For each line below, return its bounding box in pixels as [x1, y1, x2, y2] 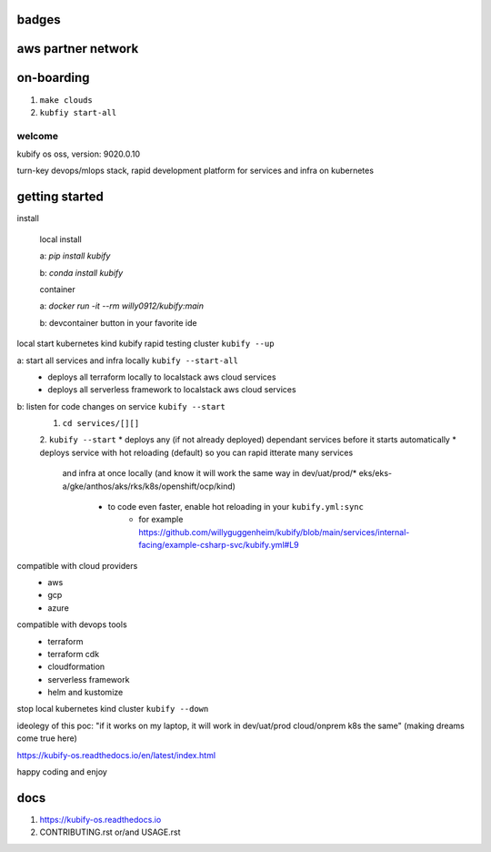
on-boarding [16, 70, 90, 86]
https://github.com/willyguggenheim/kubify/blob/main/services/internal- [138, 526, 410, 537]
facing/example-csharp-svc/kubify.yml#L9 [138, 540, 299, 551]
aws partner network [16, 41, 139, 56]
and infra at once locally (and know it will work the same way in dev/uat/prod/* [62, 468, 357, 479]
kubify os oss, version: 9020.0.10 [16, 148, 141, 159]
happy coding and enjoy [16, 766, 108, 777]
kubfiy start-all [39, 107, 117, 117]
